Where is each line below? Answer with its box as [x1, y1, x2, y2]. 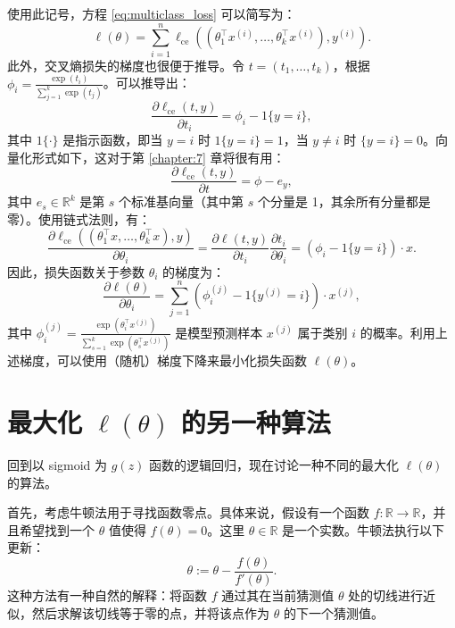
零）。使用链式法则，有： [7, 209, 151, 228]
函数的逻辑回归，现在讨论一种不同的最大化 [149, 455, 400, 473]
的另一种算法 [180, 404, 331, 440]
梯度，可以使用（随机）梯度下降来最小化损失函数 [19, 351, 307, 370]
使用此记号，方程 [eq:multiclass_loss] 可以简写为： [7, 4, 296, 22]
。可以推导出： [103, 73, 191, 92]
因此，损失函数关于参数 [7, 262, 145, 281]
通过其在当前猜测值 [221, 585, 335, 604]
